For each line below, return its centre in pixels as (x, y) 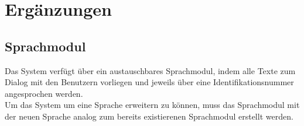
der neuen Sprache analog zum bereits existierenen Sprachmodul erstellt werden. (149, 116)
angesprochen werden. (44, 93)
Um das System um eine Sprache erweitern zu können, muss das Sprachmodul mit (152, 105)
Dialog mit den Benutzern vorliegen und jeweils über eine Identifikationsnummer (149, 82)
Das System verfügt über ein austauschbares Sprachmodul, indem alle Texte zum (150, 70)
